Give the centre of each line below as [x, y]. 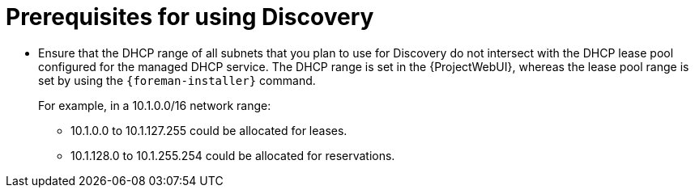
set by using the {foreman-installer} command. [177, 80]
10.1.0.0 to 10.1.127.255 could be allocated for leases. [209, 130]
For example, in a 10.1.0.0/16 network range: [155, 105]
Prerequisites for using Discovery [190, 17]
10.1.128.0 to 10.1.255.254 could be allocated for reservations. [233, 155]
